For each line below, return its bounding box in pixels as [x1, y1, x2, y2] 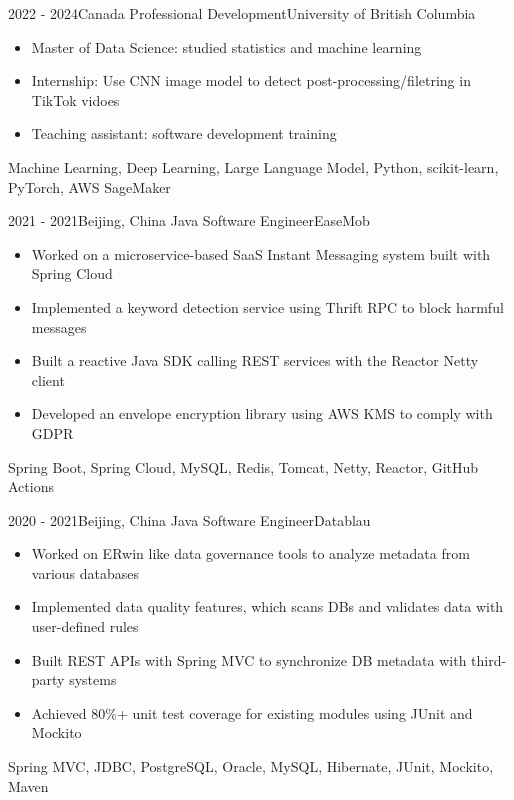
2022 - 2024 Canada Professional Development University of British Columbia [8, 3, 476, 23]
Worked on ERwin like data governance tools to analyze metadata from [31, 543, 470, 564]
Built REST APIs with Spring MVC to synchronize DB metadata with [31, 649, 467, 670]
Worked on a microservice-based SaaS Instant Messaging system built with [31, 243, 491, 264]
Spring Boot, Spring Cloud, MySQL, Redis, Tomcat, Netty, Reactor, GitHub [8, 456, 479, 477]
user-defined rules [31, 616, 139, 637]
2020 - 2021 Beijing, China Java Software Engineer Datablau [8, 509, 371, 530]
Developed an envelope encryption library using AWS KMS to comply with [31, 403, 493, 424]
